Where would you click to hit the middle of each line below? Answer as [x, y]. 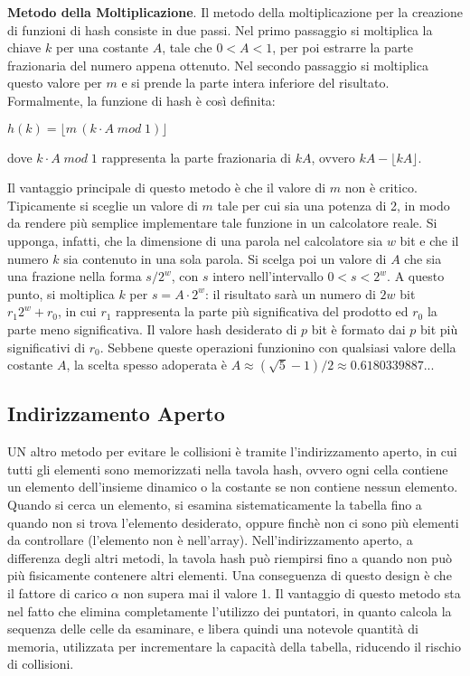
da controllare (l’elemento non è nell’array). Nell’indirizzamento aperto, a [210, 540]
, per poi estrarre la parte [343, 47]
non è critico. [381, 188]
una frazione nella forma [75, 276]
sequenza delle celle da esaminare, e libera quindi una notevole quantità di [213, 629]
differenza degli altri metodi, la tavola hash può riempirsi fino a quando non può [230, 557]
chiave [24, 47]
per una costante [102, 47]
